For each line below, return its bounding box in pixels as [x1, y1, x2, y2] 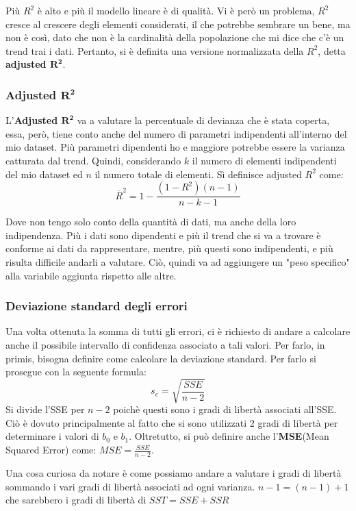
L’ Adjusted [5, 113, 58, 127]
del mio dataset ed [5, 166, 83, 181]
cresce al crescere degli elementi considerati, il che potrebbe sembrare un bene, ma [5, 16, 351, 31]
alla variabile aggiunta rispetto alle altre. [5, 268, 177, 282]
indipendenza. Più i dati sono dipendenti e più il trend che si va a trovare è [5, 227, 321, 242]
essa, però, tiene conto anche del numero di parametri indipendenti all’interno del [5, 126, 347, 140]
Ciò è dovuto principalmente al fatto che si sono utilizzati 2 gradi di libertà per [5, 415, 338, 429]
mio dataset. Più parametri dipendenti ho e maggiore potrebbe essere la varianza [5, 140, 345, 154]
